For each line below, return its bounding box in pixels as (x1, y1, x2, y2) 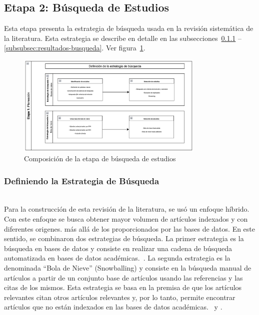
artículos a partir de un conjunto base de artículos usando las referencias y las (4, 272, 243, 283)
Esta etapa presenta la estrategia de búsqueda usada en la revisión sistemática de (4, 23, 253, 33)
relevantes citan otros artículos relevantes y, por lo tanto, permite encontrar (4, 292, 235, 302)
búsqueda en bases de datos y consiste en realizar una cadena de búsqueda (4, 243, 232, 253)
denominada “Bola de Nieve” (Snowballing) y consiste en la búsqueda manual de (4, 263, 251, 273)
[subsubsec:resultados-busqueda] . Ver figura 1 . (4, 42, 145, 53)
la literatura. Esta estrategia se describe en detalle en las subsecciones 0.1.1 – (4, 32, 241, 43)
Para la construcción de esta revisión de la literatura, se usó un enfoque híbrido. (4, 204, 249, 214)
